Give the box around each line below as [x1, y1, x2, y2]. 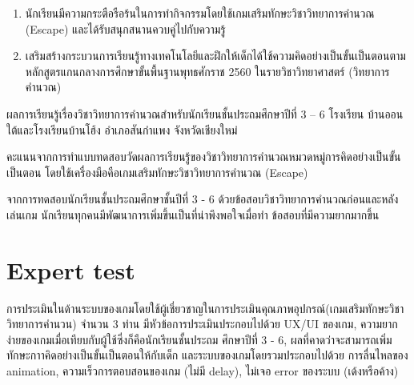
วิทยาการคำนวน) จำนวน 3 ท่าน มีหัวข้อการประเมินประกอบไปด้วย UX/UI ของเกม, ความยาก [6, 315, 398, 332]
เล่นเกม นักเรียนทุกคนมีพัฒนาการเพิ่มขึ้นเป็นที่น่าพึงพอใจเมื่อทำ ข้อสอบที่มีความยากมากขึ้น [6, 206, 380, 223]
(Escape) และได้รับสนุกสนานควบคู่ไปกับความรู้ [25, 20, 226, 37]
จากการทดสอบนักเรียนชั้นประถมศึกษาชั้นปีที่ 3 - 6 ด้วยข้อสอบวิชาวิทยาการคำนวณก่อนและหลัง [6, 190, 399, 207]
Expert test [6, 253, 135, 286]
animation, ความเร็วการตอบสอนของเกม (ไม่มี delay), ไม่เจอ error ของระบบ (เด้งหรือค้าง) [6, 363, 399, 379]
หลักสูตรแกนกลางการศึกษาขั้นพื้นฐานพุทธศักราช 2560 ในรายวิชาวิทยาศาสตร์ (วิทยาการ [25, 62, 390, 79]
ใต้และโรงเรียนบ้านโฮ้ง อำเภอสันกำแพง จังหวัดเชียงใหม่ [6, 121, 238, 138]
